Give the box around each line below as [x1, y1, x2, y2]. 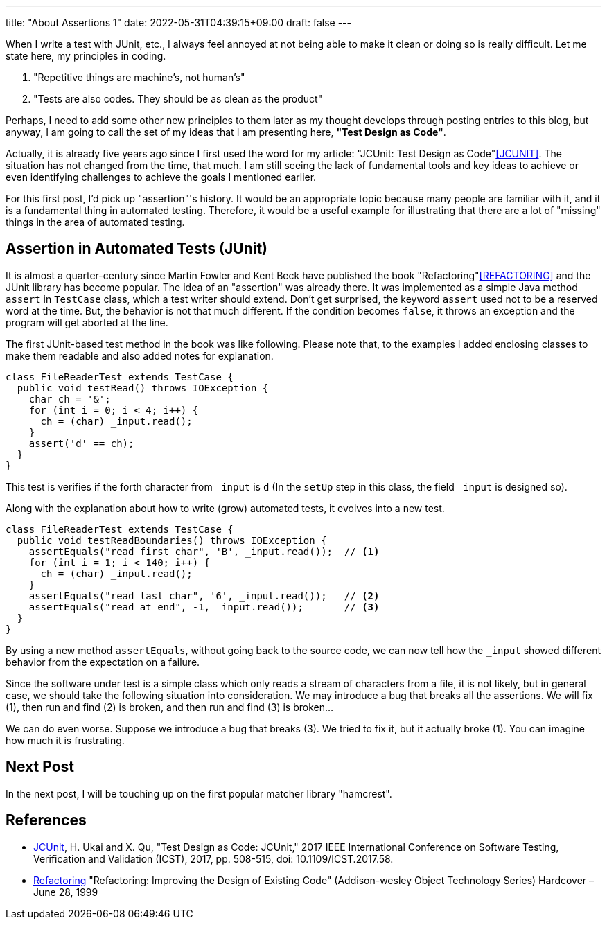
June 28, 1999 [33, 886, 98, 898]
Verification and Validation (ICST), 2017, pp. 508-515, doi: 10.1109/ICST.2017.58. [33, 852, 394, 865]
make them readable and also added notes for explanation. [6, 349, 274, 362]
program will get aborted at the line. [6, 316, 168, 328]
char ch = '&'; [28, 393, 111, 405]
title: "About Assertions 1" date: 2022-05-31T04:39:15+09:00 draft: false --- [6, 17, 352, 28]
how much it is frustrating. [6, 734, 125, 746]
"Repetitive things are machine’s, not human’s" [33, 71, 245, 83]
